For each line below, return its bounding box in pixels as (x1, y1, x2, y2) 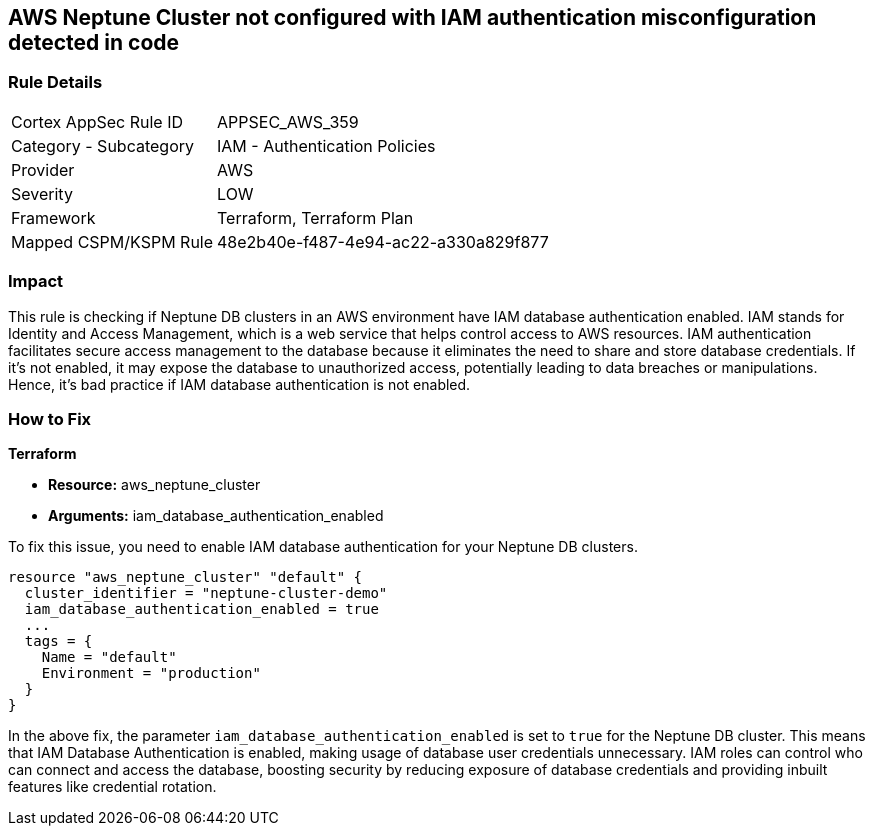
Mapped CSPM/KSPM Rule (11, 231, 214, 252)
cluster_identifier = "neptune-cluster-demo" (24, 585, 388, 602)
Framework (11, 207, 96, 228)
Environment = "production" (41, 665, 261, 682)
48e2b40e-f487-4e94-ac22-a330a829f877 (217, 231, 549, 252)
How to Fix (8, 408, 92, 429)
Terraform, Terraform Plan (217, 207, 414, 228)
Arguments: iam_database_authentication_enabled (48, 507, 384, 525)
